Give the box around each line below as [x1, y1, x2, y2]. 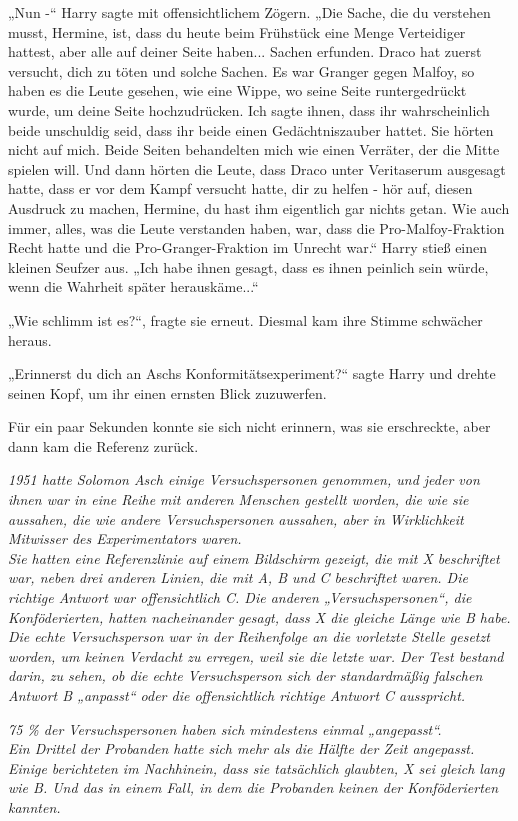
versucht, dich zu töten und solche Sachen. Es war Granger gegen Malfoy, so [8, 60, 475, 81]
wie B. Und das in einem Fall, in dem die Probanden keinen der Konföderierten [8, 777, 499, 798]
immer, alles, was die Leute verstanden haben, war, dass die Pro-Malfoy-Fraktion [8, 217, 505, 238]
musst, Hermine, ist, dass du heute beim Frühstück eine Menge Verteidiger [8, 21, 466, 42]
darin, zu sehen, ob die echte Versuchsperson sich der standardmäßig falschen [8, 665, 483, 686]
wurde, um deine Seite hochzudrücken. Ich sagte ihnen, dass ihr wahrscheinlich [8, 99, 490, 120]
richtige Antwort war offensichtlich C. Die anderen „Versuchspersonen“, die [8, 587, 472, 608]
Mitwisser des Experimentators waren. [8, 528, 242, 549]
